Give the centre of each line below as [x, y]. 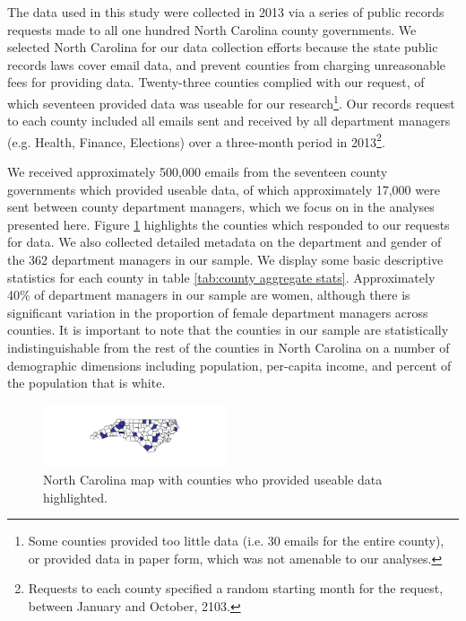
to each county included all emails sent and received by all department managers [229, 121]
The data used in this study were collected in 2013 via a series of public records [226, 12]
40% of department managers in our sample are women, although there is [209, 295]
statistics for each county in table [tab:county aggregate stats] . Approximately [221, 277]
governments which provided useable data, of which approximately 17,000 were [224, 189]
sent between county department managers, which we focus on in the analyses [221, 207]
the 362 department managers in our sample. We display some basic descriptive [225, 260]
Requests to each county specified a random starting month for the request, [236, 588]
